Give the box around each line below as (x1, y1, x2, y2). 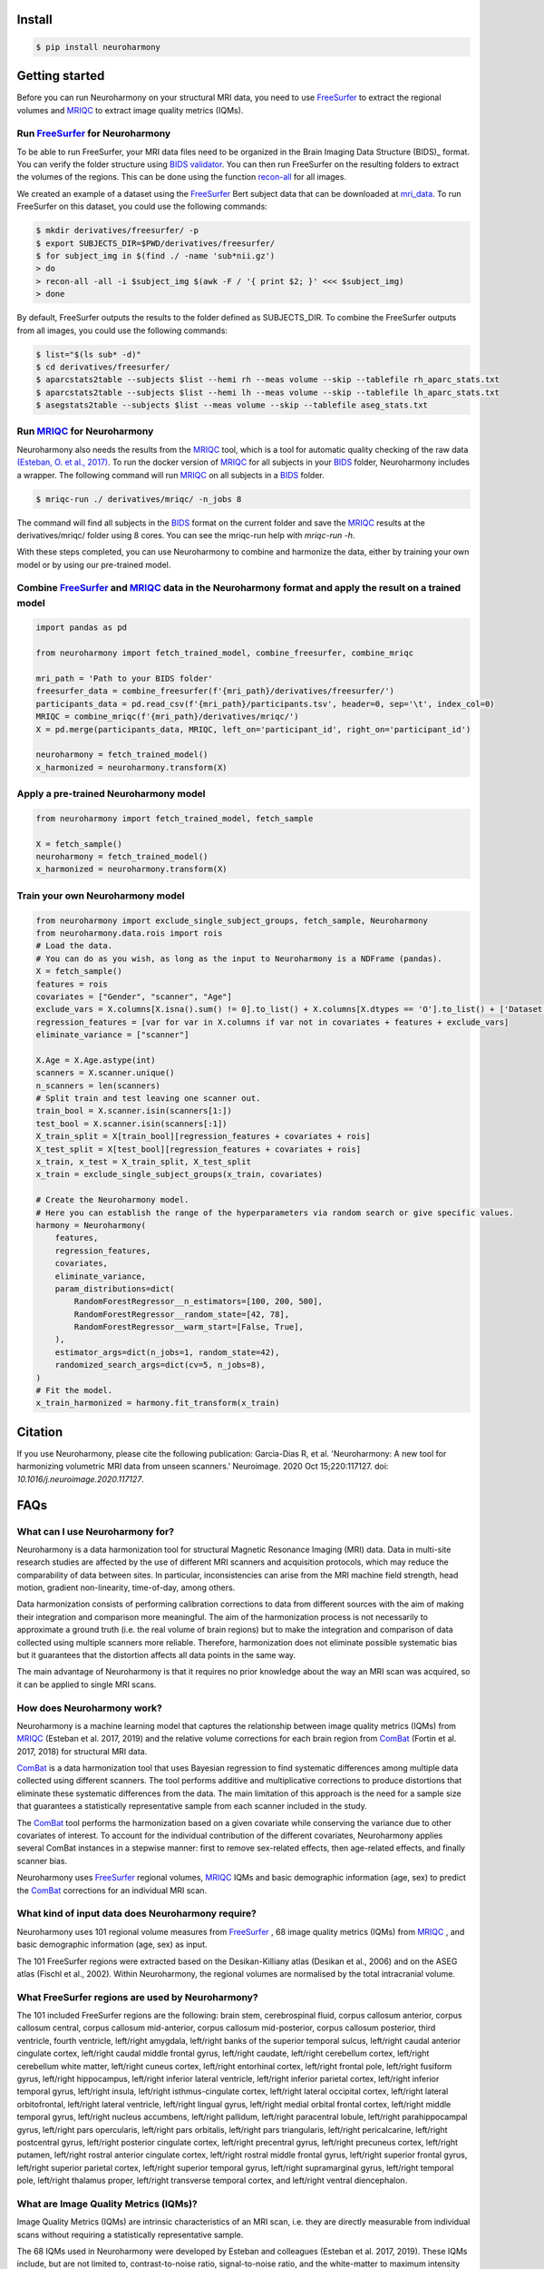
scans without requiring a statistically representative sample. (16, 2229, 244, 2240)
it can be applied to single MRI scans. (16, 1679, 157, 1690)
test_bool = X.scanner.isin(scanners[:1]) (35, 1118, 228, 1129)
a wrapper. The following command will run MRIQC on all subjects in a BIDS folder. (16, 469, 325, 480)
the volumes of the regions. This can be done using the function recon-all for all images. (16, 172, 346, 182)
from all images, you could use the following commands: (16, 325, 228, 336)
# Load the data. (35, 940, 113, 951)
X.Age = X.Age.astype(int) (35, 1055, 156, 1066)
